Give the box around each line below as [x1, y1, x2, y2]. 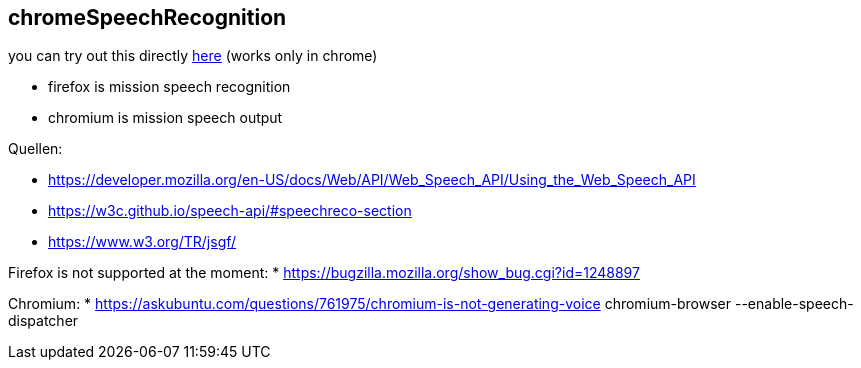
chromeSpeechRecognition [8, 5, 287, 30]
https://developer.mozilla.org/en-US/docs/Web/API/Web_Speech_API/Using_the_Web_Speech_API [48, 171, 696, 189]
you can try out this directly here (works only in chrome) [8, 47, 378, 65]
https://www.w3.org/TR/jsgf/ [48, 233, 237, 251]
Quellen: [8, 140, 63, 158]
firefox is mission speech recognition [48, 78, 291, 96]
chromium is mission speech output [48, 109, 283, 127]
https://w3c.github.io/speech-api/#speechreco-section [48, 202, 412, 220]
